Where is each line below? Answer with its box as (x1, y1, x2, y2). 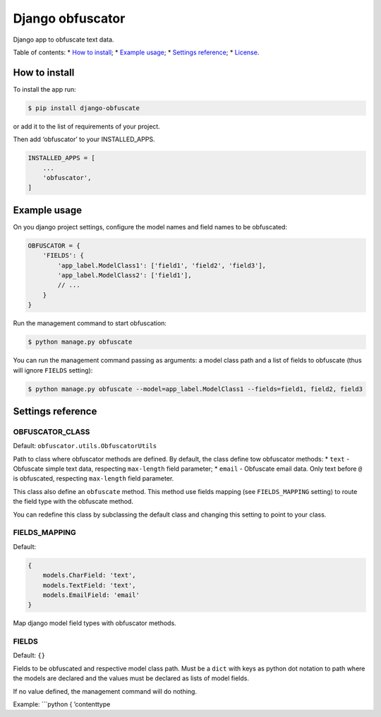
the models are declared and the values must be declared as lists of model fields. (13, 674, 250, 682)
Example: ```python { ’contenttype (13, 699, 111, 709)
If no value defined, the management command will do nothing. (13, 687, 198, 695)
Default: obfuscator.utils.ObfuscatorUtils (13, 442, 157, 450)
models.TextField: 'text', (42, 581, 137, 589)
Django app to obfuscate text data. (13, 35, 114, 44)
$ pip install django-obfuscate (28, 104, 140, 112)
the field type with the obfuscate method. (13, 498, 134, 506)
